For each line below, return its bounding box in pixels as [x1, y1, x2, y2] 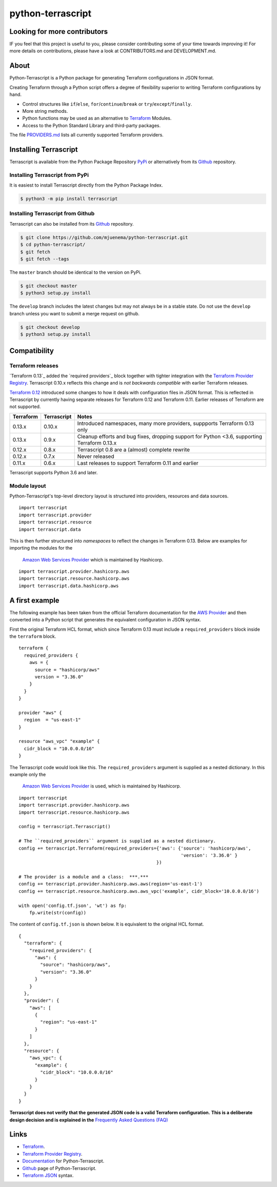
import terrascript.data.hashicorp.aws [18, 582, 119, 589]
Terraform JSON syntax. [22, 1172, 74, 1179]
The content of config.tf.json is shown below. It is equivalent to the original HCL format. [9, 921, 204, 928]
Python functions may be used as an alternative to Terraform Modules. [22, 115, 172, 122]
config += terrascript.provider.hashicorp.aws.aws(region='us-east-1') [18, 881, 203, 887]
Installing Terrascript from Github [9, 210, 95, 217]
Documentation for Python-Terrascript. [22, 1158, 105, 1164]
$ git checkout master [20, 283, 77, 289]
